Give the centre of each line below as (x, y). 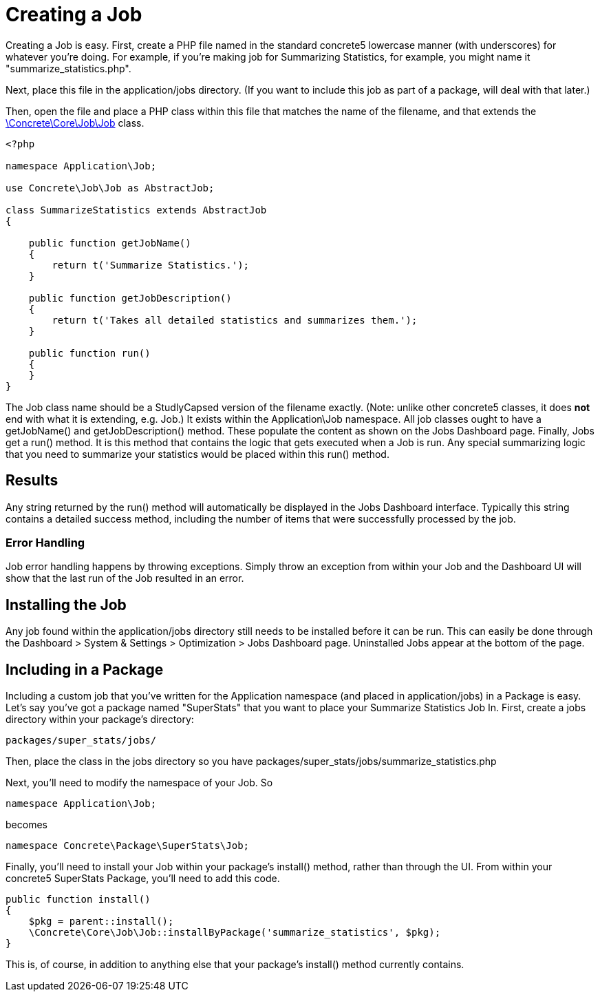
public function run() (89, 353)
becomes (26, 825)
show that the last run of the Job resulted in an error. (125, 578)
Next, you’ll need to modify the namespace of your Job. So (139, 783)
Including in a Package (85, 669)
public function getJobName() (110, 243)
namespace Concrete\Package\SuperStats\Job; (128, 846)
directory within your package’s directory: (100, 720)
